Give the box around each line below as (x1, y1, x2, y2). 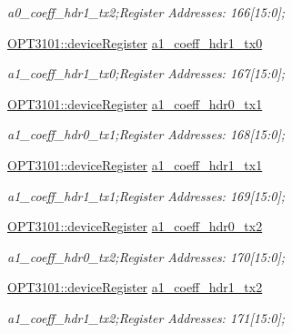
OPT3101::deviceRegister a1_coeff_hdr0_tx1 (7, 94, 263, 113)
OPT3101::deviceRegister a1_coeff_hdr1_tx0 (7, 33, 263, 52)
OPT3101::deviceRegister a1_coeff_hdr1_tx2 (7, 278, 263, 297)
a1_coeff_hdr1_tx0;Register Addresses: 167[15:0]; (7, 64, 286, 83)
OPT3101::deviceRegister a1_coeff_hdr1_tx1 (7, 155, 263, 174)
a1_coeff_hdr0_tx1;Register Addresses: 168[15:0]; (7, 125, 286, 144)
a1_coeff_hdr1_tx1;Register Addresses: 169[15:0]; (7, 186, 286, 205)
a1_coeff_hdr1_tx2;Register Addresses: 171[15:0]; (7, 308, 286, 327)
